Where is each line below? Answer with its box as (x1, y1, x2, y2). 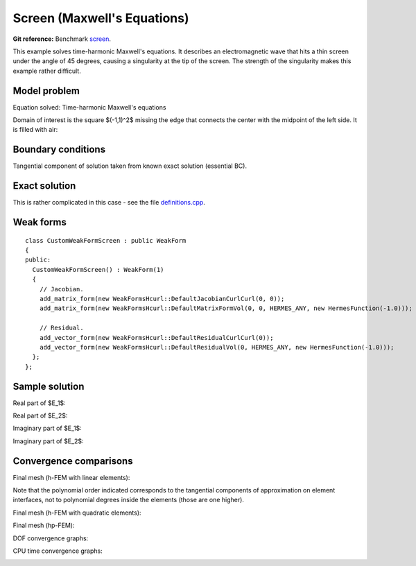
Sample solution (12, 380, 85, 392)
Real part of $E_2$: (12, 411, 68, 420)
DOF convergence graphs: (12, 534, 89, 542)
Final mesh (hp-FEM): (12, 521, 76, 530)
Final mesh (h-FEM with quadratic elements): (12, 508, 141, 517)
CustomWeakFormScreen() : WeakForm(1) (32, 266, 164, 273)
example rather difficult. (12, 67, 81, 75)
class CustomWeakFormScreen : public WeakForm (25, 237, 187, 244)
